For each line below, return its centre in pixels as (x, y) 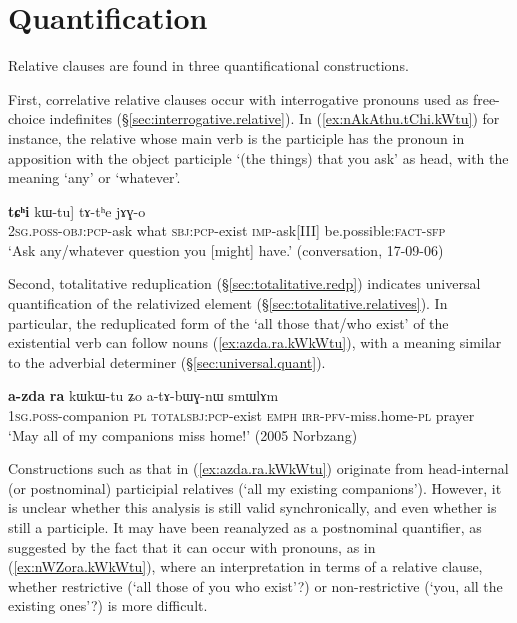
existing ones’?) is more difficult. (108, 605)
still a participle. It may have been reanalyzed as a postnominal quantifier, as (245, 527)
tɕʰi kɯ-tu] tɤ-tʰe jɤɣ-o (77, 210)
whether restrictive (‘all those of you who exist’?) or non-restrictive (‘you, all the (255, 585)
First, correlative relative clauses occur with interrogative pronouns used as (238, 98)
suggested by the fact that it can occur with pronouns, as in (192, 546)
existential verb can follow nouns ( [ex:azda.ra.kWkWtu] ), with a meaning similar (255, 342)
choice (26, 118)
